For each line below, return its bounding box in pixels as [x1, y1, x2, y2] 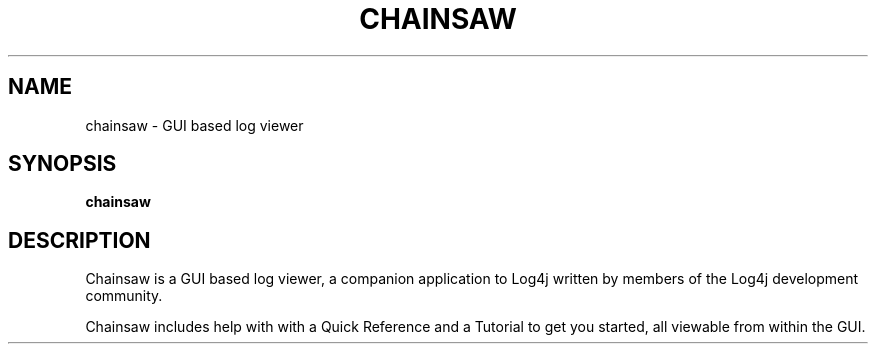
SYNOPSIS [8, 151, 117, 177]
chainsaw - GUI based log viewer [85, 116, 304, 134]
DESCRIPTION [8, 227, 151, 253]
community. [85, 287, 163, 305]
